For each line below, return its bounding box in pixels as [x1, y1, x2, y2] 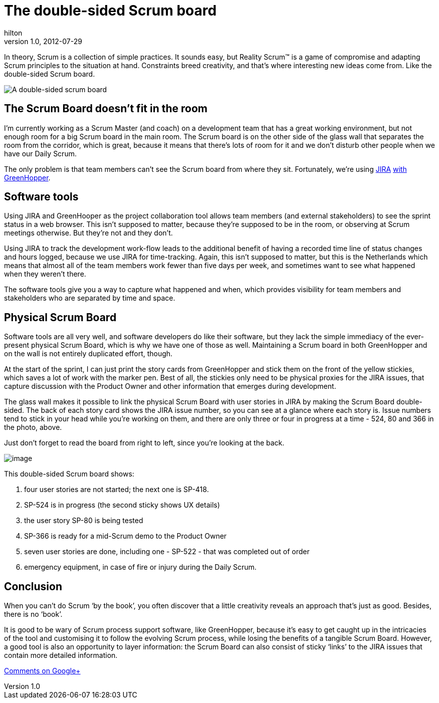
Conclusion [4, 580, 63, 593]
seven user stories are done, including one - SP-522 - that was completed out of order [24, 547, 310, 556]
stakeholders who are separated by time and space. [4, 294, 175, 303]
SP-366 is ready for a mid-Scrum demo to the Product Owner [24, 532, 227, 541]
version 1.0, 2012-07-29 [4, 37, 82, 46]
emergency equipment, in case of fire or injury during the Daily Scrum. [24, 563, 257, 572]
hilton [4, 28, 23, 37]
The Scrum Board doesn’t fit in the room [4, 102, 208, 115]
